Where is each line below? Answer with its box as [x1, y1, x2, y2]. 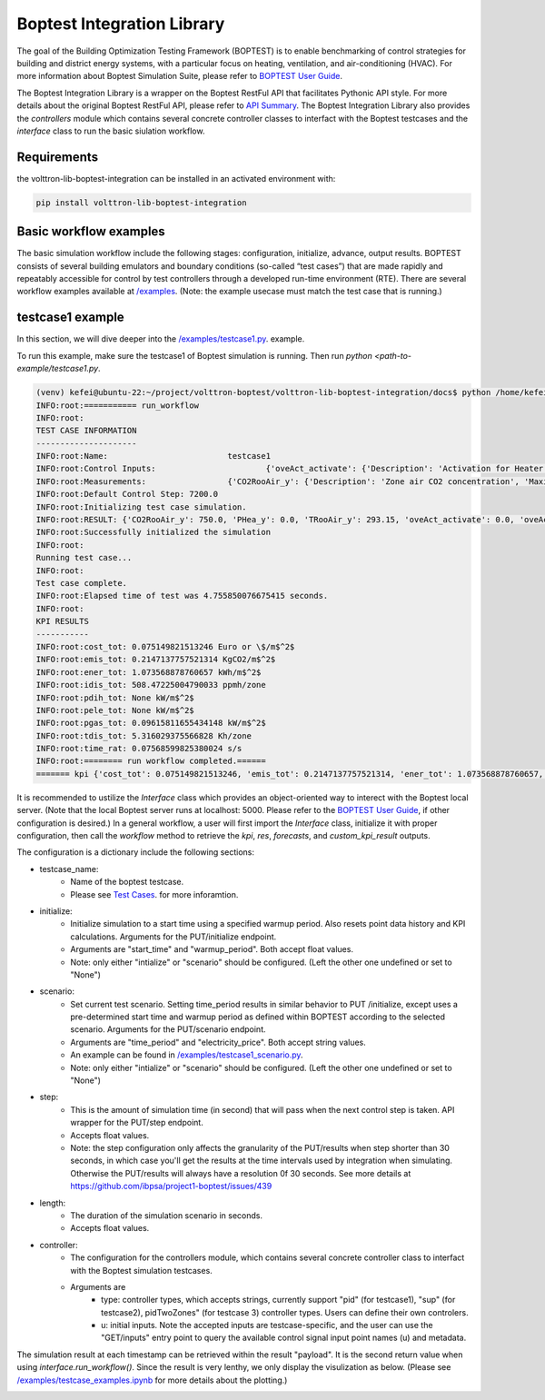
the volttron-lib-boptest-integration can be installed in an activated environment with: [16, 173, 336, 184]
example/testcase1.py [16, 363, 99, 374]
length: [39, 1197, 66, 1208]
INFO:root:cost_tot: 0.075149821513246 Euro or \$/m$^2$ [35, 641, 295, 651]
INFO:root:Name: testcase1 [35, 451, 272, 462]
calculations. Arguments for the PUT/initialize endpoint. [70, 931, 277, 942]
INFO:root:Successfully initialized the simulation [35, 527, 272, 538]
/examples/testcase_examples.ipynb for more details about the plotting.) [16, 1375, 288, 1385]
